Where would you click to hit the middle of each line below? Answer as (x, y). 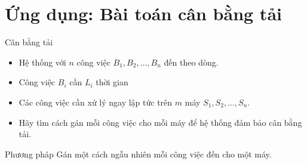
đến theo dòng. (191, 62)
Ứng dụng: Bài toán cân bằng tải (143, 13)
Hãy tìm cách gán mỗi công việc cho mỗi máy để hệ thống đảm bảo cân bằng (160, 122)
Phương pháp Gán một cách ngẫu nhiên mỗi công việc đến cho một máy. (138, 154)
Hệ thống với (42, 62)
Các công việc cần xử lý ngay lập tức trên (96, 102)
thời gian (112, 82)
